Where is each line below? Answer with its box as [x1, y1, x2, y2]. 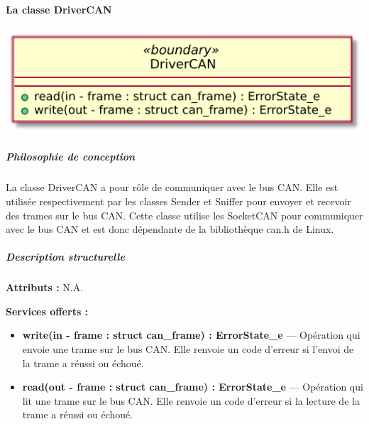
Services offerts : [6, 303, 89, 318]
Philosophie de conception [6, 149, 136, 164]
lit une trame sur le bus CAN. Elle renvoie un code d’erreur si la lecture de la [22, 393, 360, 408]
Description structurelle [6, 249, 125, 264]
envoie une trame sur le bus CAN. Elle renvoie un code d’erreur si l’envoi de [22, 342, 354, 357]
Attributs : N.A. [6, 280, 84, 295]
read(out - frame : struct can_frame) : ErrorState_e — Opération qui [22, 379, 363, 394]
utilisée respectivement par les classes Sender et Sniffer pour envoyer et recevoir [6, 193, 351, 208]
